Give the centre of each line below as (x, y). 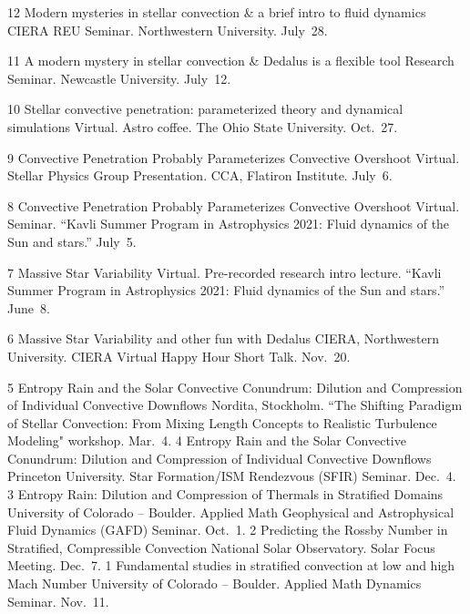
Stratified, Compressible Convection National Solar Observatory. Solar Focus (221, 547)
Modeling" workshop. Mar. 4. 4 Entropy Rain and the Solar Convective (207, 440)
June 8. (29, 307)
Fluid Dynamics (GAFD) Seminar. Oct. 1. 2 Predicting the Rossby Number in (228, 530)
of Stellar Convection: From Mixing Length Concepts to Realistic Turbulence (222, 422)
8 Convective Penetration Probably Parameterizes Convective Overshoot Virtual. (234, 205)
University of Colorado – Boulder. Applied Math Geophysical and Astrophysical (231, 512)
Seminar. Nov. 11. (58, 601)
